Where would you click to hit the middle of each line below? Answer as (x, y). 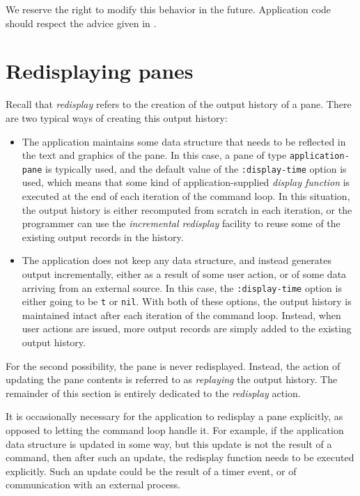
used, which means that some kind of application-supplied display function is (186, 182)
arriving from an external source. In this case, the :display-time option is (182, 287)
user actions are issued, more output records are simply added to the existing (187, 328)
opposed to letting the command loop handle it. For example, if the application (175, 430)
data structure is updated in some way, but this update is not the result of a (169, 443)
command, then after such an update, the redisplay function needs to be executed (180, 457)
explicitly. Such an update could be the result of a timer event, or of (151, 471)
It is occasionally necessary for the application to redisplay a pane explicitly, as (174, 416)
